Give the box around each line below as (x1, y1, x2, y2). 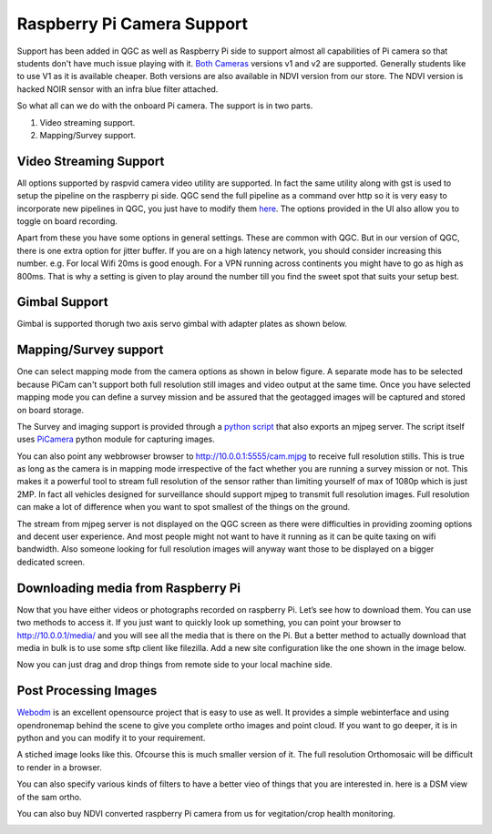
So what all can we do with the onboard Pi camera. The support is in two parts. (16, 100, 313, 111)
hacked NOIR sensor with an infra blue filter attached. (16, 83, 219, 95)
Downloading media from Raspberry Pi (16, 580, 241, 595)
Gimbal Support (16, 294, 108, 310)
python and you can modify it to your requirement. (16, 732, 206, 743)
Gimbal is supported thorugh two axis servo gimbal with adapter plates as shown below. (16, 319, 348, 330)
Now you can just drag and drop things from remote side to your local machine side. (16, 659, 333, 670)
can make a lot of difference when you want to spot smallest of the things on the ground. (16, 502, 351, 513)
